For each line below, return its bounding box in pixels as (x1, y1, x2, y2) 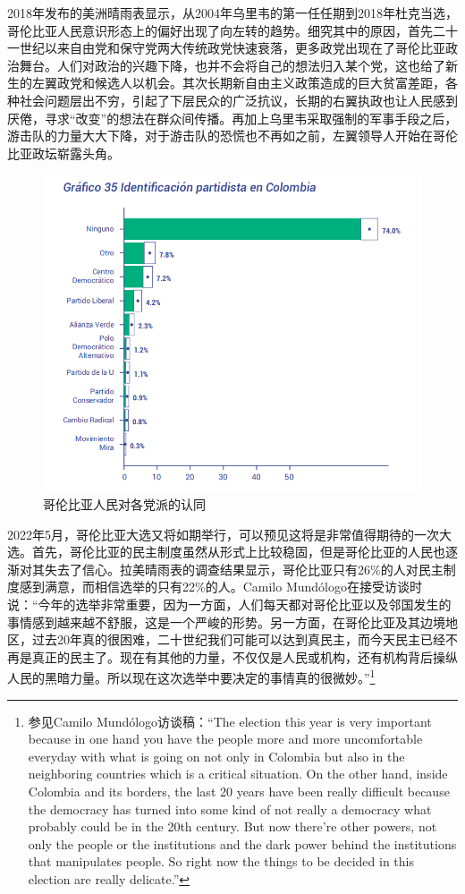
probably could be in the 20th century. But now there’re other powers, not (28, 817, 437, 836)
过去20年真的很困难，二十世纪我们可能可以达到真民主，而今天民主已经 (31, 630, 445, 649)
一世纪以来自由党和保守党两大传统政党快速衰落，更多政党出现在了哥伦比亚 (7, 38, 445, 57)
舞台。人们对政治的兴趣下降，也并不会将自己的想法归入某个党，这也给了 (19, 55, 445, 74)
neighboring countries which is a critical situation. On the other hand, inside (28, 764, 448, 783)
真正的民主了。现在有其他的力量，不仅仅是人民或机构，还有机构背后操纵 (31, 647, 458, 666)
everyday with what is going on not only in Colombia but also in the (28, 746, 405, 765)
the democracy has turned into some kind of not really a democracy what (28, 799, 432, 818)
